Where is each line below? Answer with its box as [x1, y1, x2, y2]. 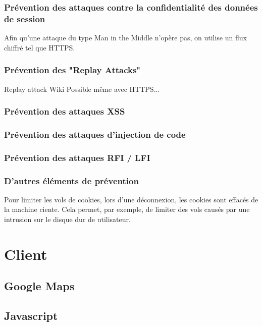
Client [4, 243, 47, 264]
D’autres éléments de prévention [4, 174, 139, 187]
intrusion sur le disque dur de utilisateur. [4, 214, 131, 225]
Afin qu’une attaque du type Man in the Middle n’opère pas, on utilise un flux [4, 32, 247, 43]
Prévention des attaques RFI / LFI [4, 151, 150, 164]
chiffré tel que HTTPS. [4, 42, 75, 52]
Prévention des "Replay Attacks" [4, 64, 141, 76]
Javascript [4, 308, 58, 323]
